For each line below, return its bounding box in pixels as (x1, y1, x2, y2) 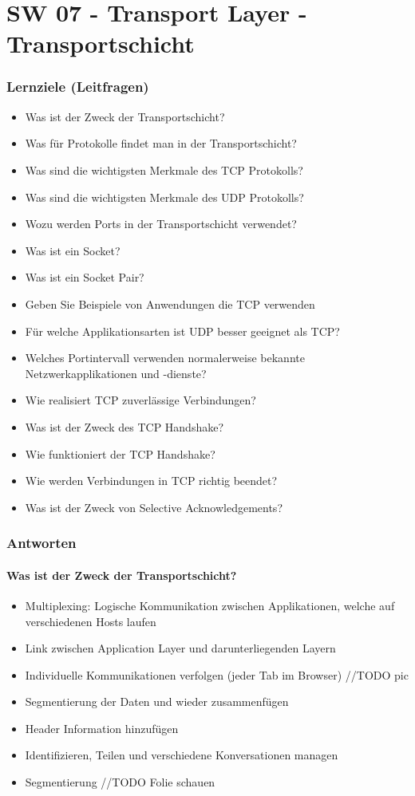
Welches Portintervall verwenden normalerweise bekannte (25, 349, 305, 366)
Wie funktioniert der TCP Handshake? (25, 445, 215, 462)
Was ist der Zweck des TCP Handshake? (25, 418, 224, 435)
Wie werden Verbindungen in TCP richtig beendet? (25, 472, 278, 489)
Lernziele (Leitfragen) (6, 77, 149, 97)
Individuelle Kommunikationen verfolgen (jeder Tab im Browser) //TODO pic (25, 666, 409, 683)
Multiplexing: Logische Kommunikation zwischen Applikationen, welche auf (25, 597, 395, 613)
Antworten (6, 533, 77, 553)
